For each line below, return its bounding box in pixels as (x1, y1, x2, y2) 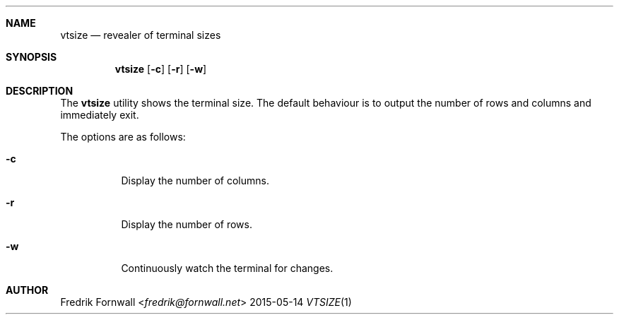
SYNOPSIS (6, 51, 57, 63)
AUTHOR (6, 284, 49, 296)
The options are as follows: (60, 131, 186, 143)
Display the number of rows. (121, 218, 252, 230)
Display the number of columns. (121, 174, 269, 186)
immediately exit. (60, 109, 139, 121)
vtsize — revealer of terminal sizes (60, 29, 221, 41)
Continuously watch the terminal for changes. (121, 262, 334, 274)
